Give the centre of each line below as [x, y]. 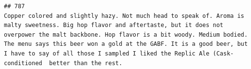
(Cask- [223, 53]
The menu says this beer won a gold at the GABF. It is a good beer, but [126, 44]
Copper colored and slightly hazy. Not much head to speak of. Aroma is [124, 16]
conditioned [23, 63]
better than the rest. [86, 63]
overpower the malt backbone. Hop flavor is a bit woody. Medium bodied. [126, 34]
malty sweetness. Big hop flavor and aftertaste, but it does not [114, 25]
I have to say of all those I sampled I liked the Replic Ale [107, 53]
